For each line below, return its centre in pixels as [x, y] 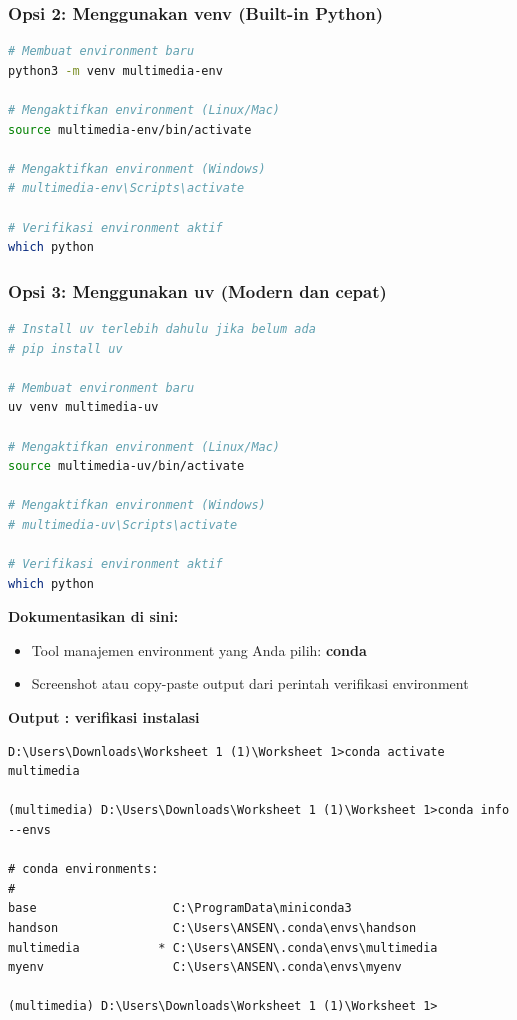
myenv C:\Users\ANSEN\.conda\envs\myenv [205, 967]
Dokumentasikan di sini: [93, 616]
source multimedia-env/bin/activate [130, 129]
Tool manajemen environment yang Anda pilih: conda [199, 649]
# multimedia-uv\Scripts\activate [123, 524]
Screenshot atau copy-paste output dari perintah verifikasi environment [250, 683]
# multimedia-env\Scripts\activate [126, 188]
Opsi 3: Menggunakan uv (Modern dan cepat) [197, 290]
